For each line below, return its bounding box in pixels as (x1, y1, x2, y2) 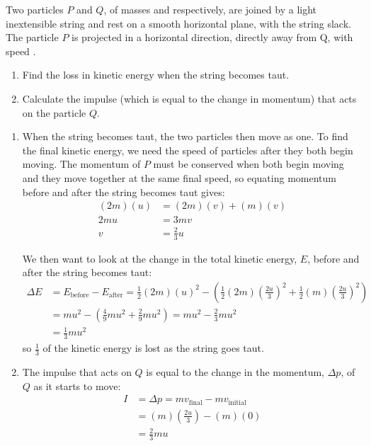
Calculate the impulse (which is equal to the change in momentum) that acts (22, 91, 357, 105)
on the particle (22, 105, 86, 120)
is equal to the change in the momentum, (146, 365, 325, 379)
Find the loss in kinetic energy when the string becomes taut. (22, 67, 290, 82)
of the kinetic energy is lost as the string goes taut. (42, 341, 264, 355)
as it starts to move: (33, 378, 121, 393)
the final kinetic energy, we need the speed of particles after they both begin (22, 142, 353, 157)
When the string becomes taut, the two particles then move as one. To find (22, 129, 348, 144)
